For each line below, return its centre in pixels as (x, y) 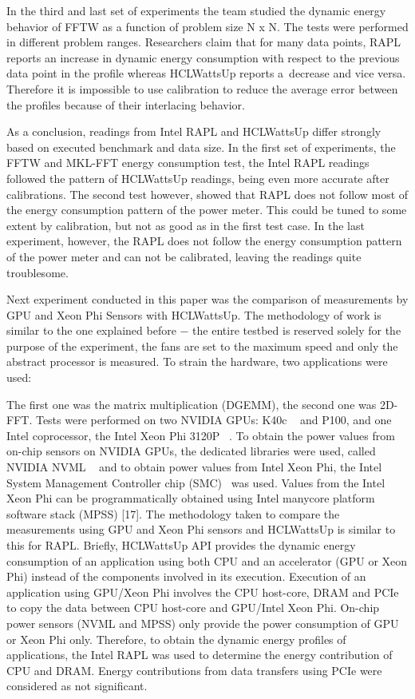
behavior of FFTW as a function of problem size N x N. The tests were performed (207, 26)
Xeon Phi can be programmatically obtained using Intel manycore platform (191, 498)
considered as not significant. (77, 686)
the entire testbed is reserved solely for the (297, 330)
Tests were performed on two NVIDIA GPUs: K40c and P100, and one (213, 420)
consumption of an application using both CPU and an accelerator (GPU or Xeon (207, 560)
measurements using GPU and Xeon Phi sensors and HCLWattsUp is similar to (201, 529)
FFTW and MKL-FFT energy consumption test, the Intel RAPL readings (188, 163)
